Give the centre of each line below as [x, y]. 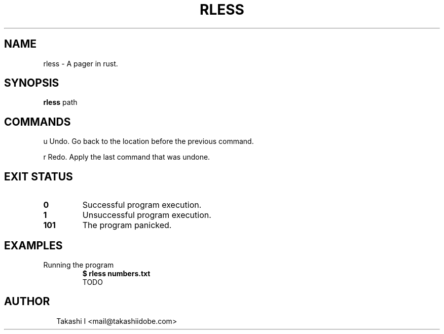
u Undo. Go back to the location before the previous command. [149, 141]
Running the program [79, 265]
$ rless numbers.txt [116, 273]
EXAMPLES [33, 245]
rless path [60, 102]
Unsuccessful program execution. [147, 215]
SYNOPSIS [32, 83]
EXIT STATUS [39, 176]
